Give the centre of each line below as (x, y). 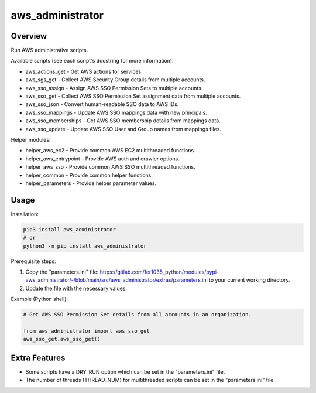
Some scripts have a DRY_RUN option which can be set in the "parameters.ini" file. (125, 371)
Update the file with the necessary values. (76, 288)
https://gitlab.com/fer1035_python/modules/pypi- (159, 272)
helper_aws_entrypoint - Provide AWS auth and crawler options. (102, 159)
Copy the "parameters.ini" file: (62, 272)
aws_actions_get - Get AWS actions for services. (84, 71)
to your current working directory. (250, 280)
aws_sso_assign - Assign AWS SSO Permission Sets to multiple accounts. (114, 88)
